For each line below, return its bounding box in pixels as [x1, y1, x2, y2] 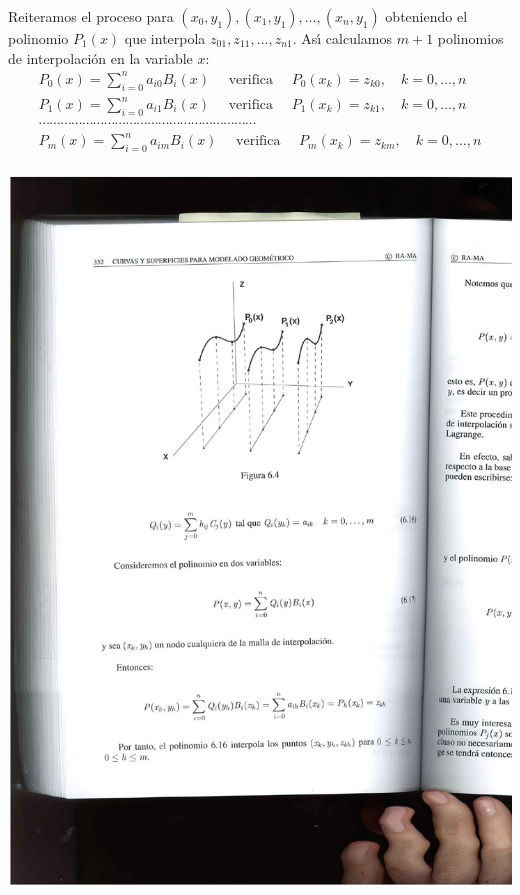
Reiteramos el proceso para [8, 6, 174, 26]
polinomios [437, 28, 504, 48]
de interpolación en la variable [8, 47, 193, 68]
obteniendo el [385, 6, 468, 26]
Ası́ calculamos [301, 28, 393, 48]
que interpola [124, 28, 206, 48]
